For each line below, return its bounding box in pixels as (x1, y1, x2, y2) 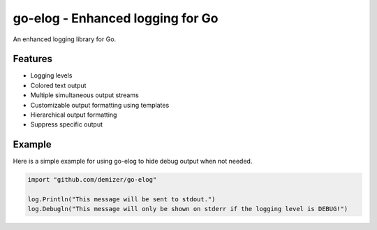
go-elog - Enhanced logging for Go (13, 10, 219, 26)
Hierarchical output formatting (30, 110, 117, 119)
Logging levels (30, 71, 73, 80)
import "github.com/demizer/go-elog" (27, 175, 157, 184)
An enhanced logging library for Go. (13, 35, 117, 43)
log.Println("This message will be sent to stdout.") (27, 196, 216, 203)
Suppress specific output (30, 120, 103, 129)
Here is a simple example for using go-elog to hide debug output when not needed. (13, 157, 253, 166)
